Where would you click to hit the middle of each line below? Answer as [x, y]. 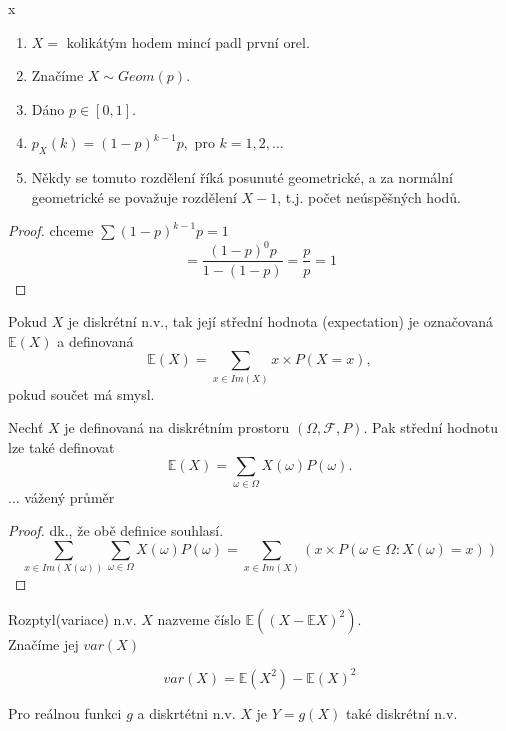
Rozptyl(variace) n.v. [72, 618]
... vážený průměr [61, 496]
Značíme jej [43, 643]
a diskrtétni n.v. [186, 712]
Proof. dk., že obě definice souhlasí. [116, 530]
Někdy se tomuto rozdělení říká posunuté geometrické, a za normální [242, 177]
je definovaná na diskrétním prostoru [177, 427]
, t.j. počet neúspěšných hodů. [369, 196]
